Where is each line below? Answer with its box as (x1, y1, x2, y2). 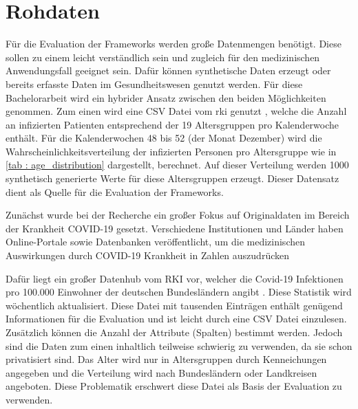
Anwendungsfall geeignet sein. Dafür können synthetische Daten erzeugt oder (6, 63, 331, 78)
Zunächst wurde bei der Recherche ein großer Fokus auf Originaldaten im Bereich (6, 208, 350, 222)
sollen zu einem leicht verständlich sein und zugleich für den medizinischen (6, 49, 320, 64)
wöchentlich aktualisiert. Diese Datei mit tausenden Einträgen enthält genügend (6, 298, 343, 312)
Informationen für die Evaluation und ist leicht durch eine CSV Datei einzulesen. (6, 311, 347, 326)
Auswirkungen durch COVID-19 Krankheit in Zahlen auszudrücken (6, 248, 289, 263)
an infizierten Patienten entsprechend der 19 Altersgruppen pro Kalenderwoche (6, 117, 339, 131)
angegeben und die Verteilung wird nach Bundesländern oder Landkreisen (6, 365, 317, 379)
